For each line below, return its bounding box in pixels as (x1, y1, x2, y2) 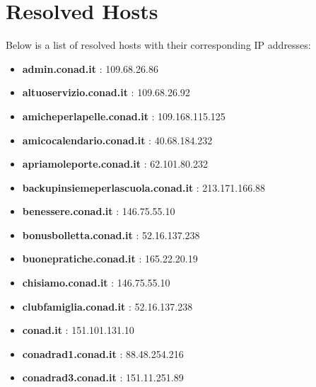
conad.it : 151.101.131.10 (22, 323, 134, 337)
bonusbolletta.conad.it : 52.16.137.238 (22, 227, 200, 242)
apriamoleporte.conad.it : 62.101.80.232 (22, 156, 209, 171)
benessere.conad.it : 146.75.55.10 (22, 204, 175, 219)
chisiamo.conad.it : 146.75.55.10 (22, 275, 170, 290)
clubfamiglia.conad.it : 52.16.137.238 (22, 299, 193, 313)
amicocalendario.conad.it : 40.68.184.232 (22, 132, 213, 147)
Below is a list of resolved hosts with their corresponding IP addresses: (6, 37, 311, 52)
